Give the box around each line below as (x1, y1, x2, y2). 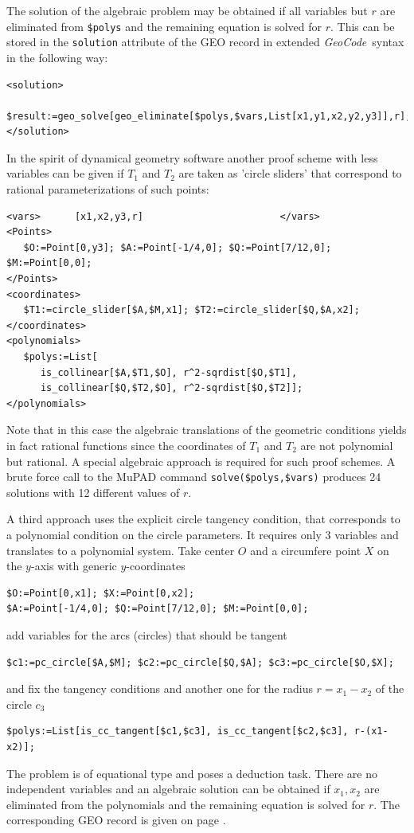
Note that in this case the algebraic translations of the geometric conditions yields (6, 421, 407, 438)
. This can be (330, 18, 395, 34)
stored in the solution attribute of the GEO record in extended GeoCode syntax (6, 33, 404, 50)
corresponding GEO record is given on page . (6, 811, 226, 828)
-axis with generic (30, 557, 117, 574)
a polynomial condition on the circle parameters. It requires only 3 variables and (6, 526, 399, 542)
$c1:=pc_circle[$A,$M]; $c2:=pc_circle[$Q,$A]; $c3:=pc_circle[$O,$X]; (6, 656, 394, 668)
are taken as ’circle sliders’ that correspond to (178, 165, 402, 182)
